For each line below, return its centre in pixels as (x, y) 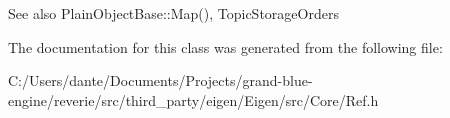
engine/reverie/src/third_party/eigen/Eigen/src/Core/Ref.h (193, 99)
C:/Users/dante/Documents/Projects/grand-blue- (160, 80)
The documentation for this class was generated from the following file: (225, 46)
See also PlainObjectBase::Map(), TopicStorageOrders (173, 13)
